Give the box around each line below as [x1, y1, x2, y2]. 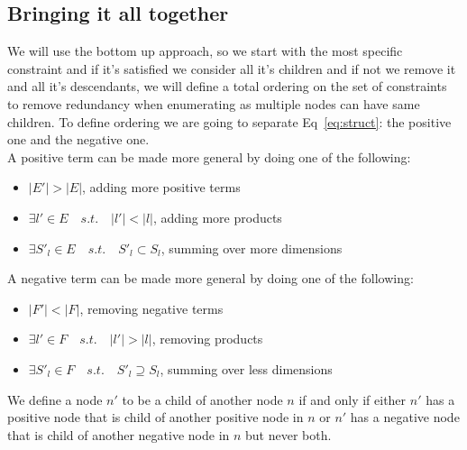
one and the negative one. [7, 130, 150, 149]
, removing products [151, 329, 263, 348]
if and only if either [298, 390, 407, 409]
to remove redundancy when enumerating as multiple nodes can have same [7, 94, 420, 113]
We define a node [7, 390, 103, 409]
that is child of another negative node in [7, 425, 230, 444]
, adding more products [152, 207, 282, 226]
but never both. [245, 425, 332, 444]
